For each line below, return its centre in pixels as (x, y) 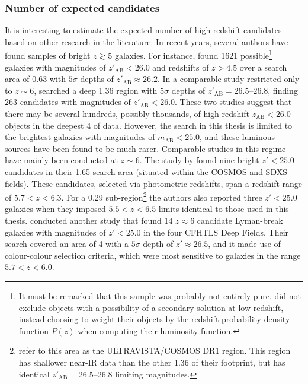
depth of (158, 244)
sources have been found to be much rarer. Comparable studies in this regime (145, 148)
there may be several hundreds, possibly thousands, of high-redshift (127, 114)
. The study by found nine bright (199, 160)
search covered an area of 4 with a (67, 244)
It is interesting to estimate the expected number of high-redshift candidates (143, 30)
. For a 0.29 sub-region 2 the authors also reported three (162, 196)
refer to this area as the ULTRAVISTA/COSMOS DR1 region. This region (155, 350)
